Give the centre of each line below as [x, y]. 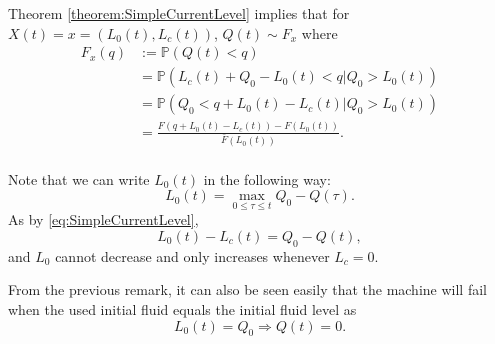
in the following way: [267, 178]
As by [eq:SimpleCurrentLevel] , [103, 219]
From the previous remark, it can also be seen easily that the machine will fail [247, 289]
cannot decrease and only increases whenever [192, 255]
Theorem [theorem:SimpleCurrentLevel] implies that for [179, 13]
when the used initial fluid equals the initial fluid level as [182, 308]
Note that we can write [79, 178]
